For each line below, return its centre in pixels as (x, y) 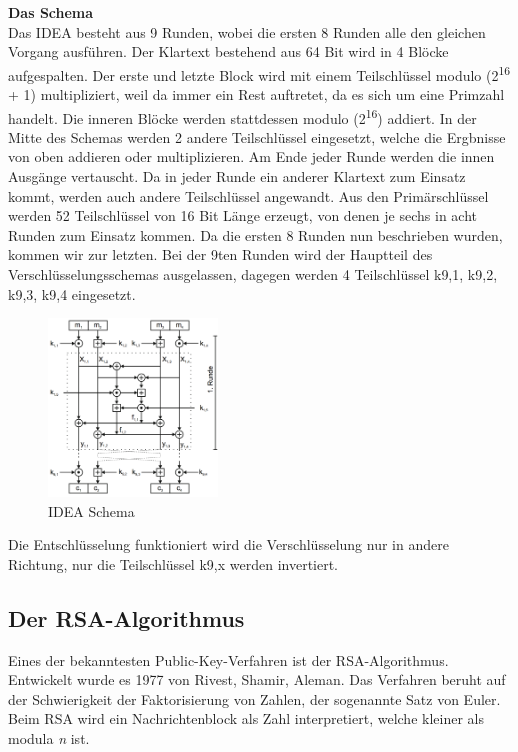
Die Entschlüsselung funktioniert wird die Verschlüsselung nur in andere (228, 544)
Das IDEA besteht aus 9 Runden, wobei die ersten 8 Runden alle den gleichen (247, 31)
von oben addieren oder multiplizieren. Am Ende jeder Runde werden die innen (251, 156)
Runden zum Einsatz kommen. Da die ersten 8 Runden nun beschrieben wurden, (255, 234)
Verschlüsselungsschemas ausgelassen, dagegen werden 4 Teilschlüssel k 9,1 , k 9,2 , (253, 274)
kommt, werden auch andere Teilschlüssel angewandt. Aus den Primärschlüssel (248, 195)
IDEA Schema (91, 510)
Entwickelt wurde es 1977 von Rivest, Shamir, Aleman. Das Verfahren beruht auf (257, 679)
